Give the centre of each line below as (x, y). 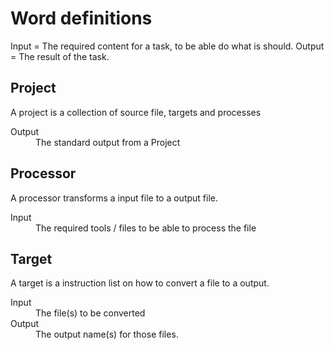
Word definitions (81, 18)
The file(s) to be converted (90, 313)
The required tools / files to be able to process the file (146, 228)
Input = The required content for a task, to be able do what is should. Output (167, 46)
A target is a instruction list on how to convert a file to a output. (140, 283)
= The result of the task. (60, 56)
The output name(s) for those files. (107, 334)
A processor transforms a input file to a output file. (114, 198)
